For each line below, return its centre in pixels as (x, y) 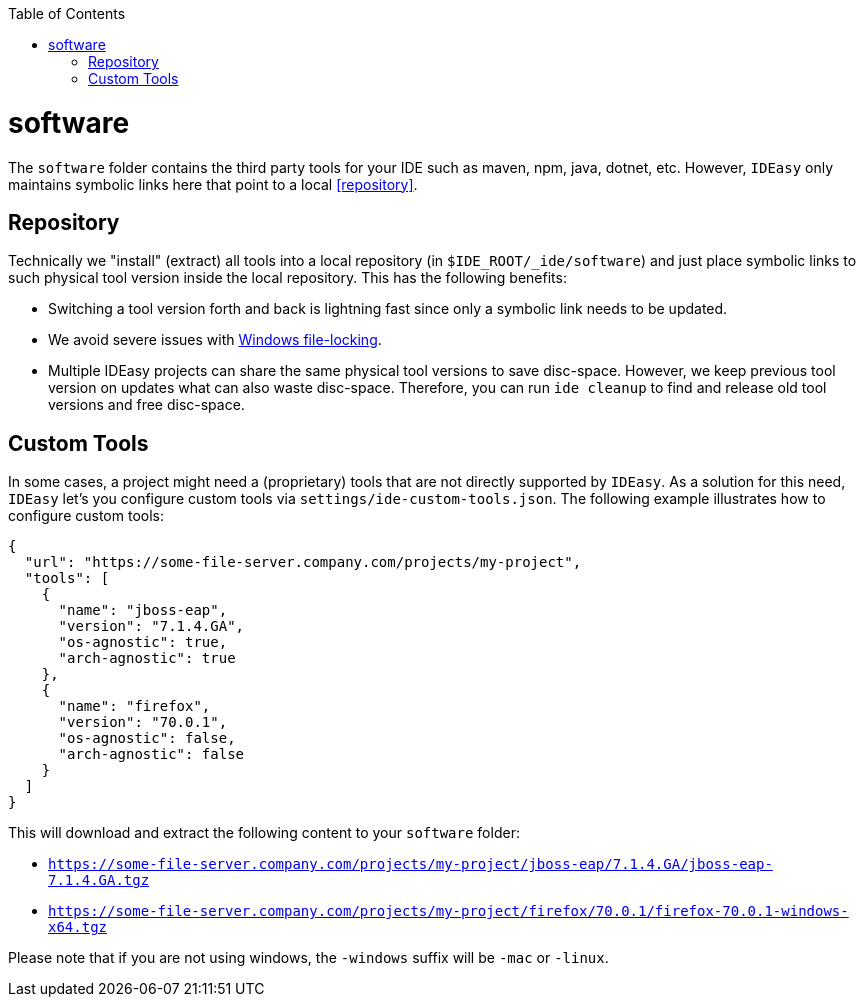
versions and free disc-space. (146, 405)
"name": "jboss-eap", (143, 610)
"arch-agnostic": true (147, 658)
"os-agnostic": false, (147, 738)
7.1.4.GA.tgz (99, 880)
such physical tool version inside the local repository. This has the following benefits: (287, 278)
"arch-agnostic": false (151, 754)
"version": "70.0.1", (143, 722)
